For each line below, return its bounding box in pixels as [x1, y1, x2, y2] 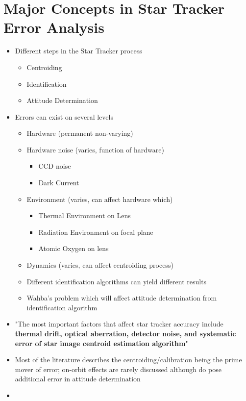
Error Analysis [3, 17, 104, 37]
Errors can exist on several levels [15, 111, 113, 122]
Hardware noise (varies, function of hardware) [26, 144, 164, 154]
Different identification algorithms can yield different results [26, 276, 207, 286]
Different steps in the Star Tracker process [15, 46, 142, 56]
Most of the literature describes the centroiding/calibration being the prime [15, 354, 242, 365]
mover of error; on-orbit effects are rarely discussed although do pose [15, 364, 221, 374]
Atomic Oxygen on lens [38, 243, 109, 253]
